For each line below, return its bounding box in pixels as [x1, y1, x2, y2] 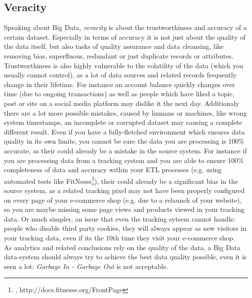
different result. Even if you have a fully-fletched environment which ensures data [4, 126, 245, 136]
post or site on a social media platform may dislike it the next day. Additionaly [4, 98, 239, 108]
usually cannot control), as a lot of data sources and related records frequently [4, 70, 237, 80]
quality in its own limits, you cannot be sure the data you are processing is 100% [4, 136, 245, 146]
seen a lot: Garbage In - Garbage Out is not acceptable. [4, 261, 168, 271]
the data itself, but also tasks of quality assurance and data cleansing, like [4, 41, 224, 51]
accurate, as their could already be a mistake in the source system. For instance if [4, 145, 247, 155]
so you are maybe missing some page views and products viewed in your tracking [4, 204, 245, 214]
